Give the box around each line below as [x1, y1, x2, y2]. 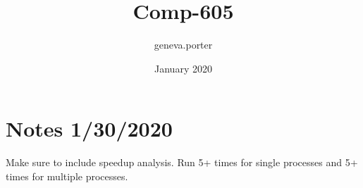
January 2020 [154, 61, 212, 75]
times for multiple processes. [6, 168, 128, 183]
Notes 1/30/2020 [6, 114, 173, 143]
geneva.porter [154, 37, 213, 52]
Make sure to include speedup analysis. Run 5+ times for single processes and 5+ [6, 155, 358, 170]
